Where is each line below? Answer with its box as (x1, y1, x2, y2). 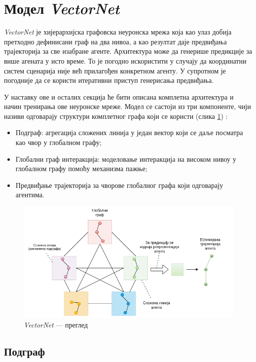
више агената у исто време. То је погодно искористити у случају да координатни (4, 55, 247, 66)
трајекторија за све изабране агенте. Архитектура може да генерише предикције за (4, 46, 253, 56)
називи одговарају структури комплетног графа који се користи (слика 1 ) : (4, 110, 228, 121)
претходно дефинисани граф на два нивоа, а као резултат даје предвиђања (4, 36, 227, 46)
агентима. (15, 189, 44, 200)
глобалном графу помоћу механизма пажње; (15, 163, 147, 174)
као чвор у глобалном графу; (15, 137, 102, 147)
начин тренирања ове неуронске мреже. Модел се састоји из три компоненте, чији (4, 101, 251, 111)
